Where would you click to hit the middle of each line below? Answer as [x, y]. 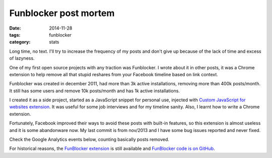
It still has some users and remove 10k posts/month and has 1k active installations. [94, 91]
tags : [15, 35]
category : [20, 42]
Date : [15, 28]
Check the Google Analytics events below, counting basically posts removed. [89, 139]
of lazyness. [22, 58]
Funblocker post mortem [62, 13]
